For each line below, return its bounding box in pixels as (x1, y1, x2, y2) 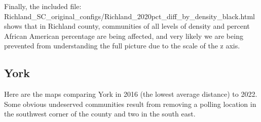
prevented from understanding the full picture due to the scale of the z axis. (4, 40, 240, 51)
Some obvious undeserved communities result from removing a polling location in (4, 98, 256, 109)
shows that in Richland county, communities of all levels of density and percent (4, 21, 250, 31)
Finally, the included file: (4, 1, 82, 11)
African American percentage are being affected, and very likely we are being (4, 30, 243, 41)
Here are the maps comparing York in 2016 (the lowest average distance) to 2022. (4, 89, 257, 99)
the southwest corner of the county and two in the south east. (4, 108, 196, 119)
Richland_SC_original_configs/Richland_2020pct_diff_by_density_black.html (4, 11, 255, 21)
